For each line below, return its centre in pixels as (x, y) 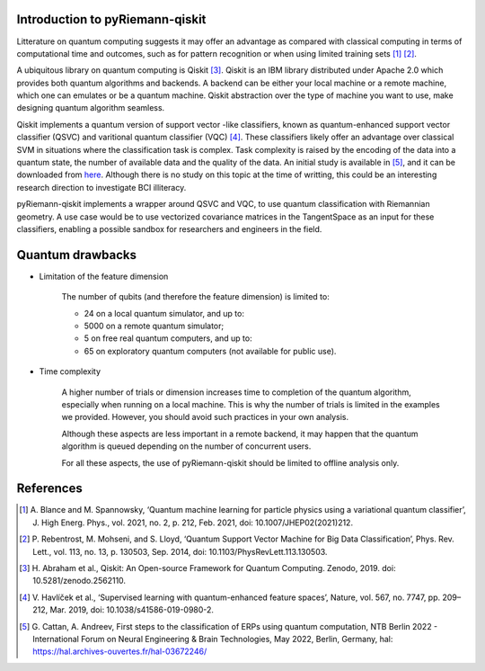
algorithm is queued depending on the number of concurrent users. (186, 446)
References (49, 489)
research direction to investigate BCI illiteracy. (101, 187)
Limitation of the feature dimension (104, 276)
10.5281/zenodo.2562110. (79, 581)
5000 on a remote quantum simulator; (154, 326)
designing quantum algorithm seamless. (91, 108)
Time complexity (70, 371)
